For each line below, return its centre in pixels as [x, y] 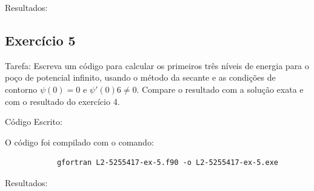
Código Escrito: [34, 122]
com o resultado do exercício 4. [62, 101]
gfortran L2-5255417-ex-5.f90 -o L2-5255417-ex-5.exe [168, 163]
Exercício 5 [40, 40]
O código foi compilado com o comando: [79, 142]
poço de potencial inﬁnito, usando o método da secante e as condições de [140, 77]
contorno [21, 89]
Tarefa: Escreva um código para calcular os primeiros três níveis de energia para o [157, 65]
